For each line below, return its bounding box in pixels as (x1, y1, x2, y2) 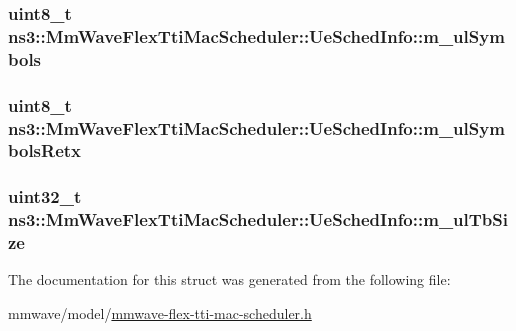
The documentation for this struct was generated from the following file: (8, 269, 451, 290)
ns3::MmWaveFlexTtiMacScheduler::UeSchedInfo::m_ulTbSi (8, 207, 508, 232)
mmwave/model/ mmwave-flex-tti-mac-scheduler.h (8, 303, 312, 324)
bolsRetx (8, 138, 82, 163)
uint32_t (8, 184, 82, 209)
